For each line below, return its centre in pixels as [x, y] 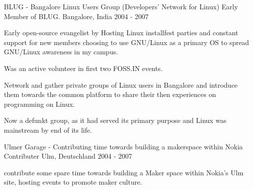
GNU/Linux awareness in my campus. [61, 52]
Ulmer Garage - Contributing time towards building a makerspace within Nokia [124, 146]
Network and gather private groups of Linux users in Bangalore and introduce [121, 84]
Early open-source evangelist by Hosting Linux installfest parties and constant [121, 33]
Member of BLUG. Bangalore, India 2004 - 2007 [76, 16]
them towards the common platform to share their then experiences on [110, 94]
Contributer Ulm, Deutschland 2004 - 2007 [68, 156]
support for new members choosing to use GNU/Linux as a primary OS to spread [126, 42]
